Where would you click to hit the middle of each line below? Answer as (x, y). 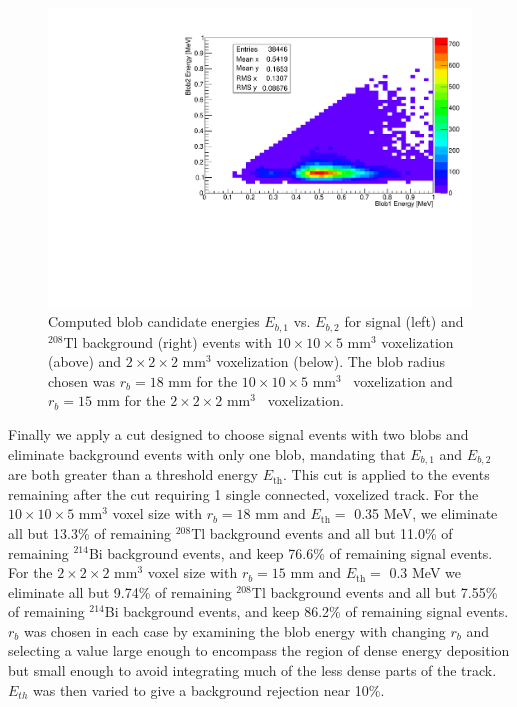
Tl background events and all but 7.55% (374, 591)
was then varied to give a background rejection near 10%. (208, 689)
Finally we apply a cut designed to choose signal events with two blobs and (238, 434)
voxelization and (403, 380)
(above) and (85, 361)
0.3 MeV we (425, 572)
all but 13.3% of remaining (90, 532)
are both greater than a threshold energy (133, 474)
